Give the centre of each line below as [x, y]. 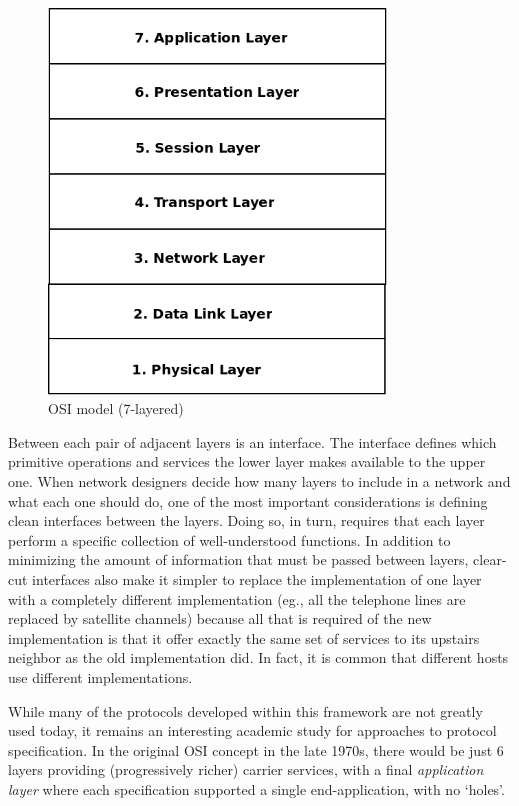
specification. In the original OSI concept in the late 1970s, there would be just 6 [256, 749]
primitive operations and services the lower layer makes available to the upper [247, 461]
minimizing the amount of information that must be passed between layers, [238, 559]
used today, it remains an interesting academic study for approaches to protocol [252, 730]
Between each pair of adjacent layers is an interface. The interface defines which [252, 441]
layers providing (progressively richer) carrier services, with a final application [246, 769]
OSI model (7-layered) [116, 408]
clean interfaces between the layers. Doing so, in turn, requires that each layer [246, 520]
